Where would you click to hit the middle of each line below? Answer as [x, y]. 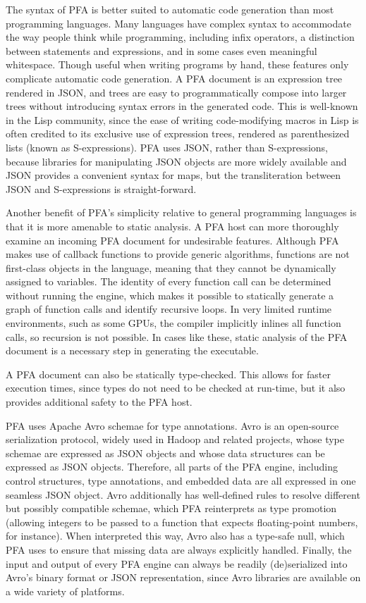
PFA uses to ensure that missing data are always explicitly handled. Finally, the [179, 549]
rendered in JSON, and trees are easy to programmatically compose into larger [176, 92]
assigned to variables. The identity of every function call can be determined [169, 281]
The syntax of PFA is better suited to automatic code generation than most [170, 9]
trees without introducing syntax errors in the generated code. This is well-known [182, 106]
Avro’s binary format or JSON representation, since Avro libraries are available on [183, 577]
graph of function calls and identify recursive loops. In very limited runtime [169, 309]
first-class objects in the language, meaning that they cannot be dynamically [171, 267]
